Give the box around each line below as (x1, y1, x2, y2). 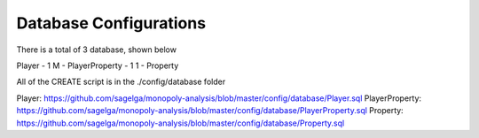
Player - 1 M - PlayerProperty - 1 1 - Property (16, 60, 179, 71)
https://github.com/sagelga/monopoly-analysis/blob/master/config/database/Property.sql (16, 118, 345, 128)
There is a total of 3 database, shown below (16, 44, 177, 55)
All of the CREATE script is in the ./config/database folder (16, 76, 226, 88)
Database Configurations (16, 13, 207, 33)
